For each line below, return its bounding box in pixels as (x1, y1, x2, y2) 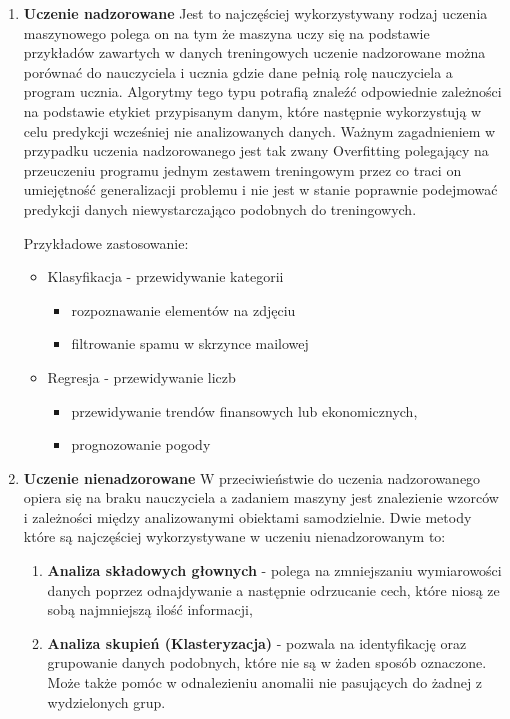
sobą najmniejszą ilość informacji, (47, 599, 253, 620)
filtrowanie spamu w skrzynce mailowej (71, 333, 309, 354)
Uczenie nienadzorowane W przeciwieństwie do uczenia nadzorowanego (23, 467, 481, 488)
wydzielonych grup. (47, 691, 166, 712)
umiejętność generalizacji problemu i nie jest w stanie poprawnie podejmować (23, 179, 498, 200)
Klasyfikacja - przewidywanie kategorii (47, 266, 284, 287)
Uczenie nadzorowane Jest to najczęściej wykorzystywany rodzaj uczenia (23, 3, 488, 23)
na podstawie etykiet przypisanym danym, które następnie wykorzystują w (23, 100, 482, 121)
